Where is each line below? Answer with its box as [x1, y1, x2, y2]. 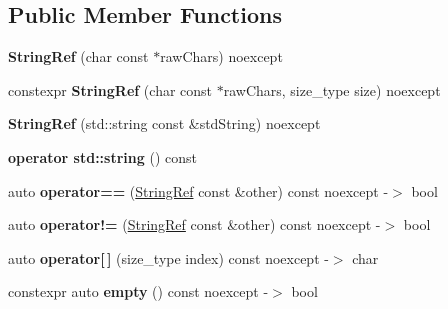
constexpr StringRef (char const [8, 79, 213, 100]
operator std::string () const [8, 146, 197, 167]
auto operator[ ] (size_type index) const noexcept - [8, 247, 329, 268]
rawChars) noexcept [160, 46, 283, 67]
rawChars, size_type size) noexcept [223, 79, 441, 100]
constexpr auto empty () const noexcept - [8, 281, 269, 302]
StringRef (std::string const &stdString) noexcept [8, 113, 321, 134]
